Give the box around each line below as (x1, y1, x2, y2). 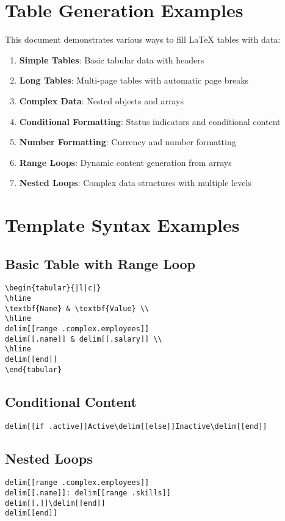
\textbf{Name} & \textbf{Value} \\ (5, 304, 150, 313)
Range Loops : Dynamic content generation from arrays (19, 156, 232, 168)
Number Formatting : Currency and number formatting (19, 135, 236, 148)
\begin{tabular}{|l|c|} (5, 284, 101, 293)
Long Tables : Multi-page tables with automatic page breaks (19, 74, 249, 87)
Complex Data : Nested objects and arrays (19, 94, 184, 107)
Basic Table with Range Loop (5, 254, 195, 273)
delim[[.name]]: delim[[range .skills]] (5, 489, 171, 498)
